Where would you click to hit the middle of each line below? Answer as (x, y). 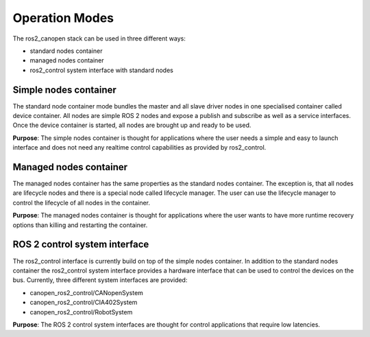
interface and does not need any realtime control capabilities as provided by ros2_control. (139, 148)
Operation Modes (63, 18)
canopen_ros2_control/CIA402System (84, 303)
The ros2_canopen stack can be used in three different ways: (99, 38)
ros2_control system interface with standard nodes (102, 70)
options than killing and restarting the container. (80, 225)
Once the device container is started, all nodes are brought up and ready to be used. (132, 125)
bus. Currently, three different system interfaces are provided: (100, 280)
